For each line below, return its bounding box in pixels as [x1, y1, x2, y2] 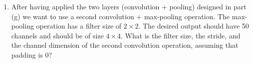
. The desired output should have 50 [138, 21, 249, 31]
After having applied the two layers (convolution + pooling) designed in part [11, 1, 247, 11]
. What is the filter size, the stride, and [120, 30, 241, 40]
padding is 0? [11, 49, 52, 60]
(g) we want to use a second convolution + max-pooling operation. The [11, 11, 230, 21]
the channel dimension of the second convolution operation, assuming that [11, 40, 239, 50]
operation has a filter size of [36, 21, 122, 31]
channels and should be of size [11, 30, 104, 40]
